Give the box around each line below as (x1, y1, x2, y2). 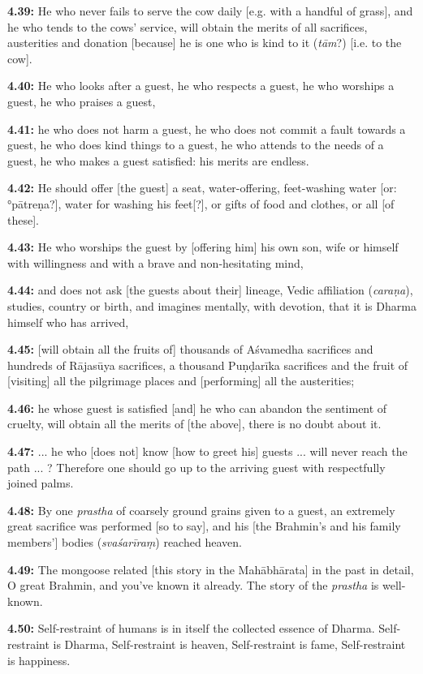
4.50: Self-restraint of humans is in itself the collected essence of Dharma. (7, 620, 375, 637)
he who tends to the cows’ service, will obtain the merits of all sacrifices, (7, 18, 368, 35)
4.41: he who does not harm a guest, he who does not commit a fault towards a (7, 120, 406, 137)
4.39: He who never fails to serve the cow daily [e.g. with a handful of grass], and (7, 2, 413, 19)
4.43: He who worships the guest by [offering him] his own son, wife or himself (7, 238, 399, 255)
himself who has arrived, (7, 313, 129, 330)
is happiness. (7, 651, 71, 668)
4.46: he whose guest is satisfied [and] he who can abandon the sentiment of (7, 399, 387, 416)
